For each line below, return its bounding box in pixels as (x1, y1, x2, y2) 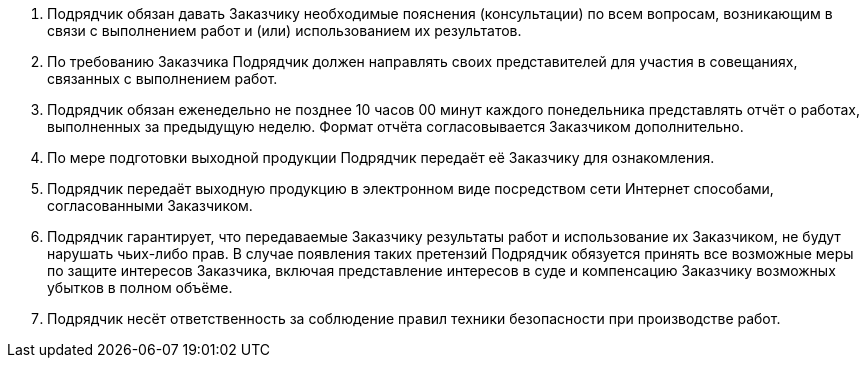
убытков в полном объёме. (47, 279, 233, 296)
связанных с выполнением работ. (47, 70, 278, 87)
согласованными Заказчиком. (47, 197, 253, 214)
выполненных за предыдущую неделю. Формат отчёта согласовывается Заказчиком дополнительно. (47, 118, 744, 135)
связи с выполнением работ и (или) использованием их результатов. (47, 22, 522, 39)
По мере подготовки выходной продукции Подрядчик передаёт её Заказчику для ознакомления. (47, 149, 715, 166)
